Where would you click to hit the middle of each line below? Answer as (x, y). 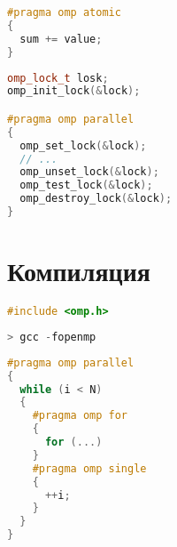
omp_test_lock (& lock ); (86, 185)
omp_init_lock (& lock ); (74, 91)
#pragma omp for (80, 416)
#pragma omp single (89, 468)
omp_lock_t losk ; (58, 78)
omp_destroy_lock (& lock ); (96, 199)
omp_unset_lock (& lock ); (89, 172)
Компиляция (79, 271)
